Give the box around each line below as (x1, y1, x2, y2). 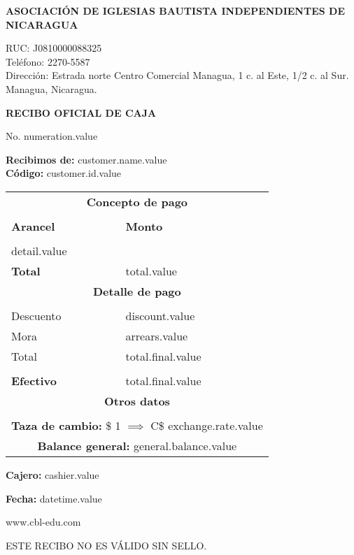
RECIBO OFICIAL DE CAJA (6, 105, 157, 120)
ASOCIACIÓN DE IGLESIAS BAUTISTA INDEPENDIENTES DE (6, 3, 345, 17)
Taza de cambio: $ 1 (11, 417, 121, 433)
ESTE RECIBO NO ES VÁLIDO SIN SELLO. (6, 538, 207, 552)
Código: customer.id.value (6, 166, 122, 180)
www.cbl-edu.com (6, 514, 81, 529)
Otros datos (104, 392, 170, 409)
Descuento (11, 307, 62, 324)
